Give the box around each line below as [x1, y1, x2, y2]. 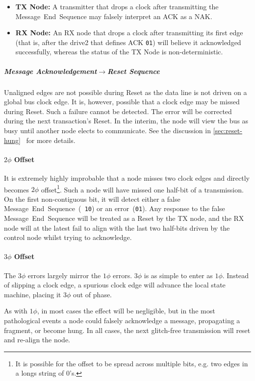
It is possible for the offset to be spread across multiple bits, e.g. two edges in [15, 358, 248, 368]
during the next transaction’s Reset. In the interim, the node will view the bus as [4, 116, 249, 126]
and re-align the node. [4, 334, 71, 345]
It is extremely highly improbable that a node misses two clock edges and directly [4, 172, 250, 183]
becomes [4, 184, 29, 194]
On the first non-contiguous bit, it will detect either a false [4, 193, 180, 204]
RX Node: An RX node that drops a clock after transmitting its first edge [15, 27, 243, 38]
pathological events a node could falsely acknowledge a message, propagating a [4, 315, 240, 325]
